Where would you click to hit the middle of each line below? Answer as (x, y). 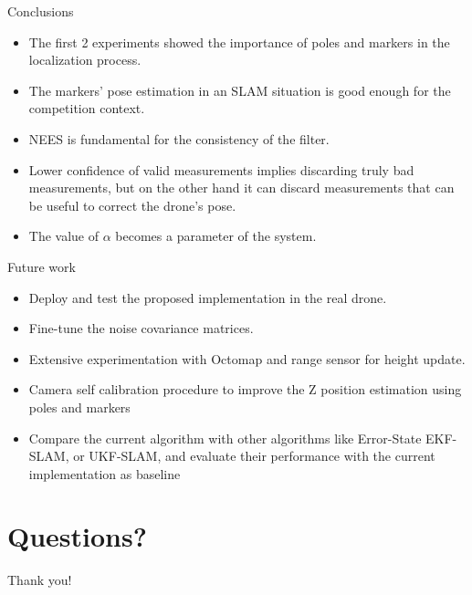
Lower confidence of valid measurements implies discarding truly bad (221, 169)
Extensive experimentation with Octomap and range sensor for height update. (247, 358)
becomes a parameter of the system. (216, 236)
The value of (64, 236)
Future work (42, 266)
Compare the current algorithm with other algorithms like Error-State (225, 438)
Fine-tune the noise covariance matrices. (141, 328)
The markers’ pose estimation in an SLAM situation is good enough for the (240, 90)
